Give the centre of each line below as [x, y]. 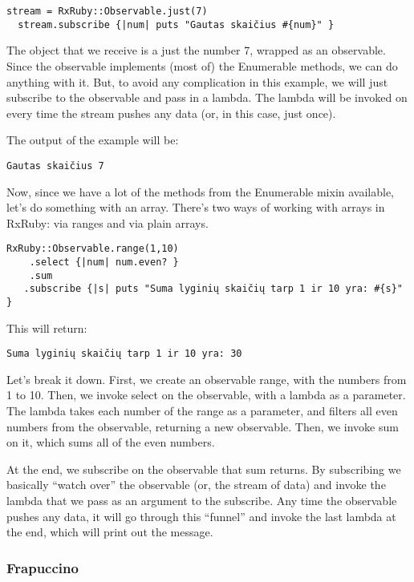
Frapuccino [43, 567]
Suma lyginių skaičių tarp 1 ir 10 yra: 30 [124, 354]
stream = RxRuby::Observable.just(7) [107, 11]
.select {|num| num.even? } [104, 262]
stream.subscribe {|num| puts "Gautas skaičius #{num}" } [176, 24]
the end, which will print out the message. [110, 532]
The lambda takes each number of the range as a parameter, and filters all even [202, 411]
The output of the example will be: [93, 140]
